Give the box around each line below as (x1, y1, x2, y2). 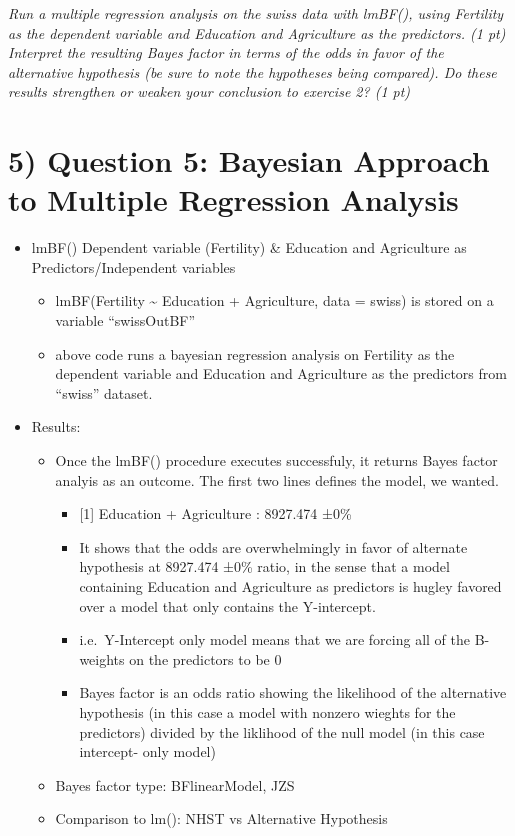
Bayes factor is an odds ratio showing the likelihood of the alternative (79, 682, 507, 703)
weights (79, 648, 125, 669)
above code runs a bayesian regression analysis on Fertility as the (55, 343, 455, 364)
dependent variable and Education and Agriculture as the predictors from (55, 363, 507, 384)
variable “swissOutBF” (55, 310, 196, 331)
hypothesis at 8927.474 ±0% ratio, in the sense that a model (79, 556, 450, 577)
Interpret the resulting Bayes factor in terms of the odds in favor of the (8, 42, 444, 63)
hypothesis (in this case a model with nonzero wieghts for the (79, 701, 456, 722)
